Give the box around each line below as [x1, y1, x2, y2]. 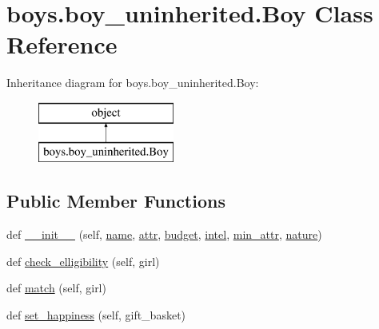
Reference [6, 28, 118, 61]
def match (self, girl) [6, 279, 106, 296]
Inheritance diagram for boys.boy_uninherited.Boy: [6, 74, 259, 91]
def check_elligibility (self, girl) [6, 252, 160, 269]
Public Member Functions [6, 188, 225, 213]
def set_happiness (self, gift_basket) [6, 307, 186, 323]
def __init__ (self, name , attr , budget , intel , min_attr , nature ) [6, 226, 322, 243]
